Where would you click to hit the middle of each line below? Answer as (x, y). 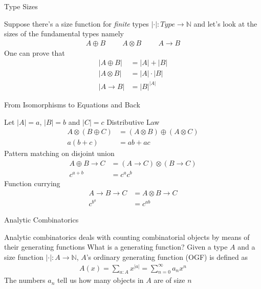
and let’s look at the (225, 23)
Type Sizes (21, 6)
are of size (169, 280)
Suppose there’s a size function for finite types (77, 23)
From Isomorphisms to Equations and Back (72, 104)
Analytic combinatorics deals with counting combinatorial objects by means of (127, 237)
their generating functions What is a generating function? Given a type (116, 247)
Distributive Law (133, 121)
